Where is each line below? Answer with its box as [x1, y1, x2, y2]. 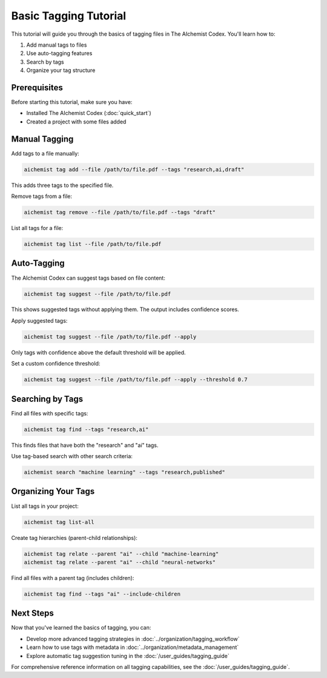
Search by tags [26, 58, 64, 65]
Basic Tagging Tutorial [11, 9, 127, 22]
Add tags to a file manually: [11, 150, 80, 157]
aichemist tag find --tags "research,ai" [24, 426, 149, 433]
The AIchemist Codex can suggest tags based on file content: [11, 274, 166, 281]
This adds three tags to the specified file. [11, 182, 114, 189]
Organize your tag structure [26, 67, 96, 74]
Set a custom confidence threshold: [11, 360, 101, 367]
